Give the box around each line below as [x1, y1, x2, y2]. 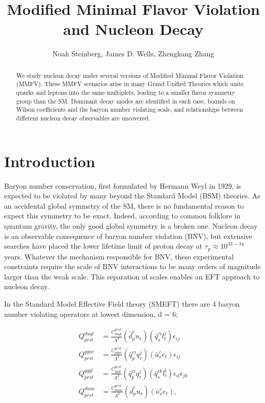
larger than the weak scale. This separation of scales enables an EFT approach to [4, 271, 260, 281]
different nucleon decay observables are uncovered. [16, 113, 150, 122]
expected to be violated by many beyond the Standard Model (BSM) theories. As [4, 190, 260, 201]
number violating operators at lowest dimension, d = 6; [4, 308, 178, 319]
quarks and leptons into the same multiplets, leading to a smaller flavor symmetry [16, 88, 235, 97]
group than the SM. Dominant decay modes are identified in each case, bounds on [16, 96, 235, 105]
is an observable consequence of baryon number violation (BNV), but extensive [4, 230, 253, 241]
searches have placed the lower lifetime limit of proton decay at [4, 240, 202, 251]
